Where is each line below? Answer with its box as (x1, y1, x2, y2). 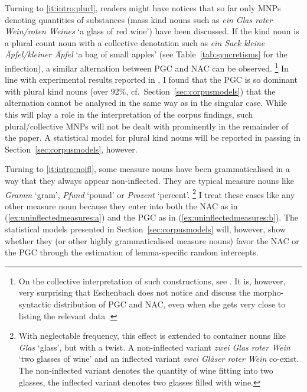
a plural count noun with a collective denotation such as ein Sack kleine (5, 36, 265, 48)
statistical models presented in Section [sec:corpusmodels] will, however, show (5, 223, 286, 235)
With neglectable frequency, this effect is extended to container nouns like (18, 329, 286, 342)
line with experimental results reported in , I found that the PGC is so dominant (5, 73, 298, 86)
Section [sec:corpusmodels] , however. (5, 142, 138, 155)
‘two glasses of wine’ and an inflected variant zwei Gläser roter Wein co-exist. (18, 352, 299, 365)
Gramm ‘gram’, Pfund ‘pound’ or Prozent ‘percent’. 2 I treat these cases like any (5, 186, 295, 200)
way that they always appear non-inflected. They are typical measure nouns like (5, 174, 294, 186)
